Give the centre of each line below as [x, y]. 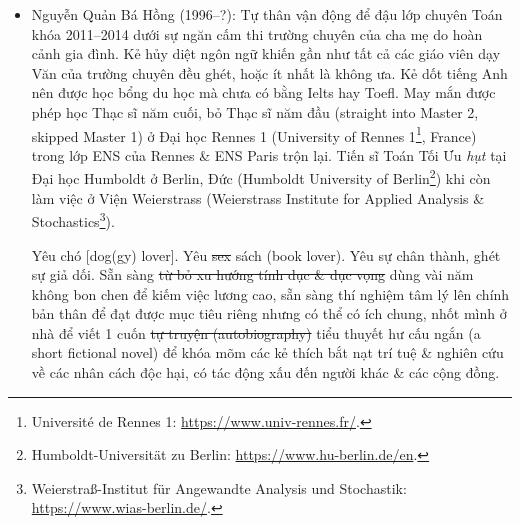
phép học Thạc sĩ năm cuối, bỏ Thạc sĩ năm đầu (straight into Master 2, [255, 111]
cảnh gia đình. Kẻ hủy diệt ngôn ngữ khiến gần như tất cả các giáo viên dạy [266, 53]
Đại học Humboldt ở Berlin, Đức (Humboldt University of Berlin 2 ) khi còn [261, 177]
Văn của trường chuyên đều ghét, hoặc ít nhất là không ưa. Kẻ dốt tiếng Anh [269, 72]
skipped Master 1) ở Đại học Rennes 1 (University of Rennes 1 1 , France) [254, 134]
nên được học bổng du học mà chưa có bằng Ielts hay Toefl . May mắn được [263, 92]
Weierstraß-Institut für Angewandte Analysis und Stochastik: [219, 487]
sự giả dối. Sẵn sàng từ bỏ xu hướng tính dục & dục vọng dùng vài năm [252, 274]
